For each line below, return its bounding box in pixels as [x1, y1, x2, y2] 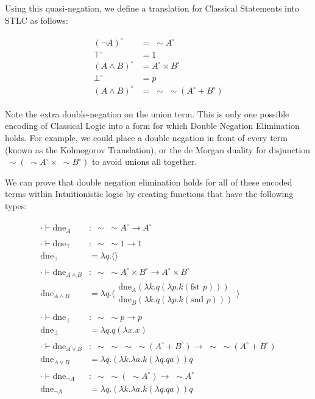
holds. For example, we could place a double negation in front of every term [5, 131, 288, 144]
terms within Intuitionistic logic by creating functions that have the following [5, 187, 294, 200]
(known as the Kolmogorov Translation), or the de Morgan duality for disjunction [5, 143, 310, 156]
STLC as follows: [5, 13, 68, 26]
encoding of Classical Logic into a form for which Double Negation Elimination [5, 119, 300, 132]
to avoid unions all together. [91, 155, 197, 168]
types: [5, 199, 27, 212]
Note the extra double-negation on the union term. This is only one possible [5, 107, 289, 120]
